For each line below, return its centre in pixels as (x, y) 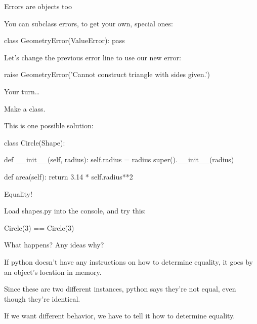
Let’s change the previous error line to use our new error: (93, 57)
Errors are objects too (38, 6)
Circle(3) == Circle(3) (39, 227)
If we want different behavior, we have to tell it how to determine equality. (120, 316)
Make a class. (25, 108)
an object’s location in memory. (53, 272)
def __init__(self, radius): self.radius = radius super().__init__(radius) (119, 159)
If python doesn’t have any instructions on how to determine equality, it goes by (128, 261)
